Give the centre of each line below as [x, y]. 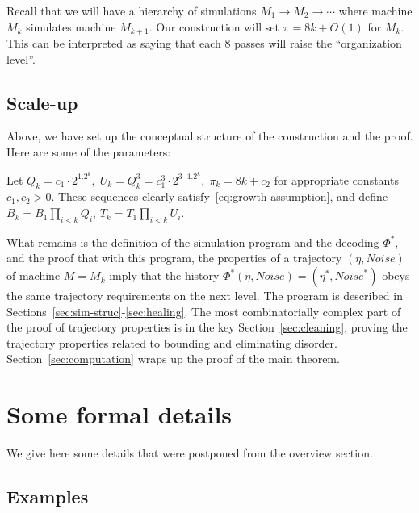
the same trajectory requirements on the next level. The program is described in [205, 296]
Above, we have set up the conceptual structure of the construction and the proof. [210, 136]
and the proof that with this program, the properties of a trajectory [174, 258]
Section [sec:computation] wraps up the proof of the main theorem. [173, 359]
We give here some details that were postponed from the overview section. [190, 453]
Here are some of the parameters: [89, 152]
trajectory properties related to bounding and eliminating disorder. [172, 342]
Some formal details [119, 414]
